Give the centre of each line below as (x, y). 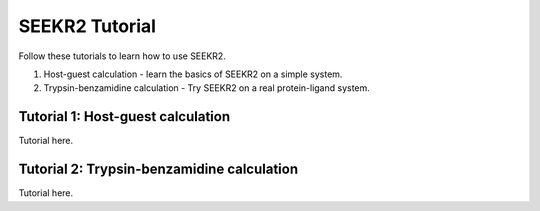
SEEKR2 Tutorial (87, 26)
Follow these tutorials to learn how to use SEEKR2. (122, 56)
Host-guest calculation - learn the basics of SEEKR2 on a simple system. (193, 74)
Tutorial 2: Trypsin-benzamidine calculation (158, 169)
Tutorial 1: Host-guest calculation (124, 116)
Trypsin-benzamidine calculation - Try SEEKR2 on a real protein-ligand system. (206, 88)
